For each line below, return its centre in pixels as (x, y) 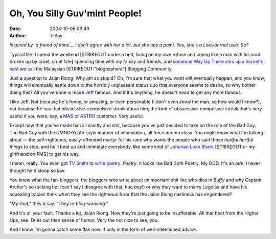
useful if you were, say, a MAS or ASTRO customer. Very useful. (77, 116)
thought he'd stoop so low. (38, 171)
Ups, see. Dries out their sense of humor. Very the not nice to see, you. (84, 220)
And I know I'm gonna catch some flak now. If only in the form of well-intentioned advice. (103, 229)
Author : (18, 35)
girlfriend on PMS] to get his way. (45, 154)
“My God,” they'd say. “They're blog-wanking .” (59, 204)
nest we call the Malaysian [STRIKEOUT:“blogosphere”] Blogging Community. (91, 68)
